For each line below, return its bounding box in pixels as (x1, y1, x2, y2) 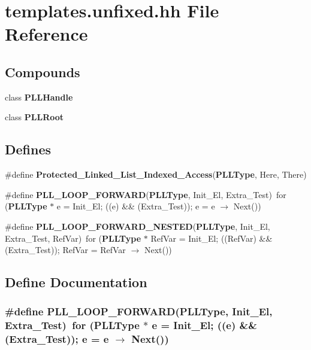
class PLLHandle (5, 90, 73, 103)
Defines (5, 140, 52, 159)
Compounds (5, 62, 80, 81)
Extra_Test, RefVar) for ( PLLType (5, 232, 141, 244)
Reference (5, 22, 88, 46)
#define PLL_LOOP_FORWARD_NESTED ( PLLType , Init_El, (5, 220, 270, 232)
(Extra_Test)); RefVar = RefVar (5, 244, 126, 256)
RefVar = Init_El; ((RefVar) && (150, 232, 273, 244)
